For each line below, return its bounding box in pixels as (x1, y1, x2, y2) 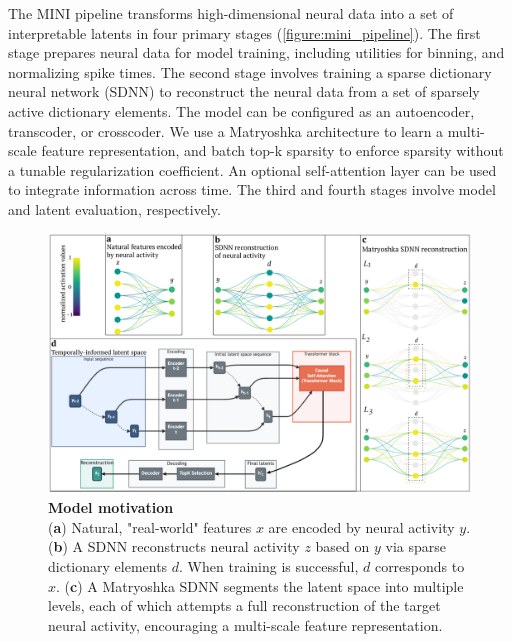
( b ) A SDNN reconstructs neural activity (48, 536, 300, 557)
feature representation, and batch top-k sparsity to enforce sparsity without (41, 140, 504, 161)
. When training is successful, (179, 555, 359, 576)
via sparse (385, 536, 446, 557)
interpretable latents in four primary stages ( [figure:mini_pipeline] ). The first (8, 22, 481, 43)
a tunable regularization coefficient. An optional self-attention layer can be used (8, 159, 497, 180)
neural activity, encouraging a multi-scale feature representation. (48, 614, 443, 635)
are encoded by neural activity (268, 516, 455, 537)
